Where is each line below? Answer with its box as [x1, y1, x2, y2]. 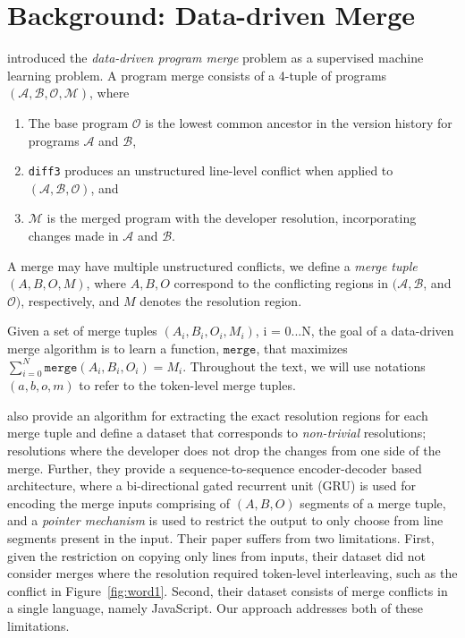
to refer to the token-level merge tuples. [79, 376, 296, 395]
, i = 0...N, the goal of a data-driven [255, 321, 454, 340]
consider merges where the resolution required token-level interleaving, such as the [7, 564, 458, 583]
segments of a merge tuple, [300, 493, 446, 512]
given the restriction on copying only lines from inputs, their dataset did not [7, 546, 426, 565]
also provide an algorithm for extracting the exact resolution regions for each [7, 405, 428, 424]
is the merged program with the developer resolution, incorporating [46, 208, 417, 227]
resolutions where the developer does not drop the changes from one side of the [7, 441, 441, 460]
